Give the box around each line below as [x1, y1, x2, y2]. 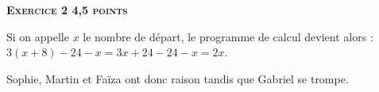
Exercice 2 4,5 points [6, 2, 128, 17]
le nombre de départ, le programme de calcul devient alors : [83, 28, 373, 44]
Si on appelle [6, 28, 69, 44]
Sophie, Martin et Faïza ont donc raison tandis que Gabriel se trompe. [6, 70, 349, 86]
